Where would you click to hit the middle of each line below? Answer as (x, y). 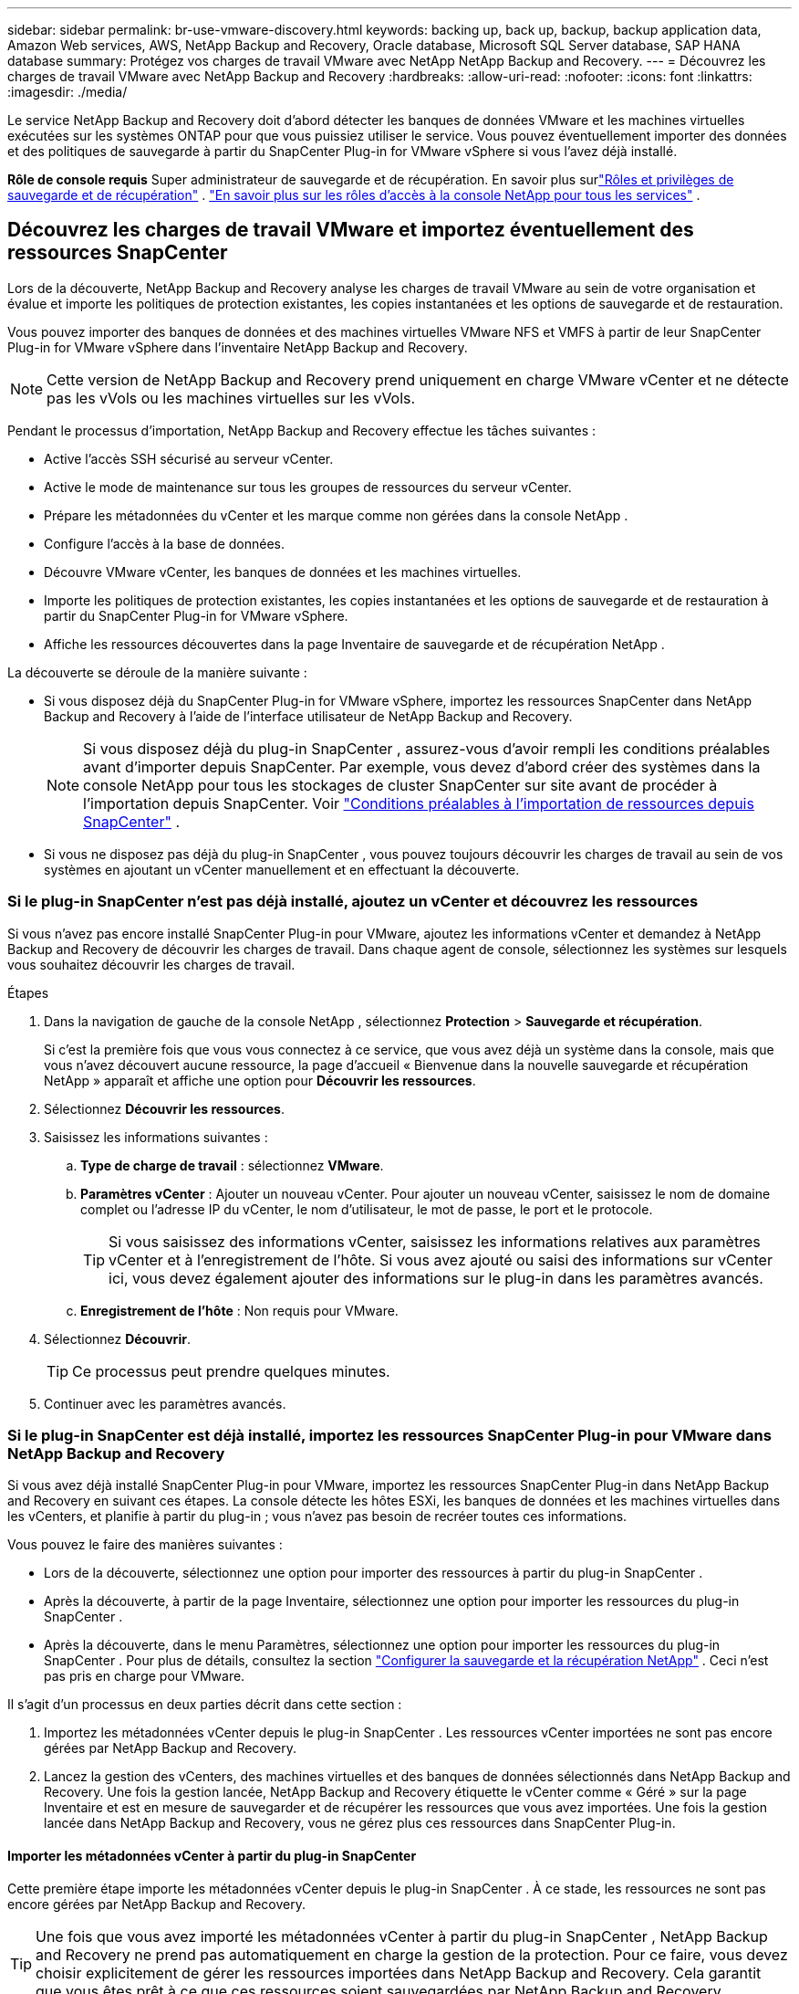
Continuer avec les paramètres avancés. (165, 1403)
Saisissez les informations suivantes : (156, 1137)
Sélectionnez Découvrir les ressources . (164, 1108)
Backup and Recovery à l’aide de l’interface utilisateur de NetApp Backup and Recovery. (308, 716)
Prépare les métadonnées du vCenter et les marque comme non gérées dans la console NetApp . (336, 515)
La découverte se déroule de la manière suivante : (157, 672)
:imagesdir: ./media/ (67, 92)
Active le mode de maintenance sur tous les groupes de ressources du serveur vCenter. (308, 487)
